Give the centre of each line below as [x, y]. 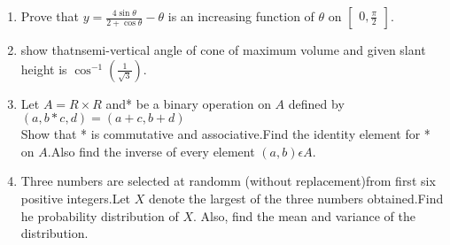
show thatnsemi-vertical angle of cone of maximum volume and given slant [223, 50]
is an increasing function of [241, 16]
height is [44, 69]
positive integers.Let [76, 198]
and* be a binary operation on [188, 103]
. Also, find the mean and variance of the [304, 215]
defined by [316, 103]
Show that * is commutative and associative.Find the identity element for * [225, 134]
